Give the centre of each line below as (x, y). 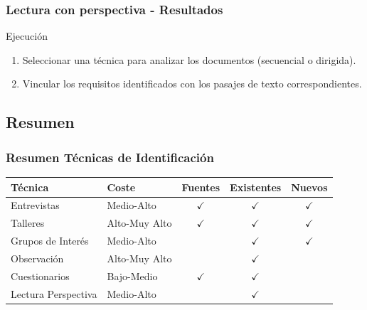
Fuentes (201, 187)
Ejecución (27, 36)
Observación (37, 258)
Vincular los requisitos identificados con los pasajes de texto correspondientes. (192, 84)
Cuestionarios (40, 276)
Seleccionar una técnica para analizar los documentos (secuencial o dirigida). (189, 59)
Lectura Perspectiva (54, 293)
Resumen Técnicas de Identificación (110, 157)
